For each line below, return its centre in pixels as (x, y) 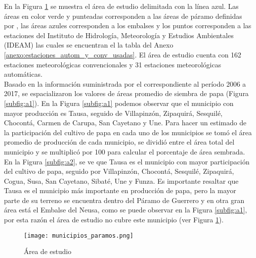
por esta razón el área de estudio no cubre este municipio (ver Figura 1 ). (114, 220)
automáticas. (23, 74)
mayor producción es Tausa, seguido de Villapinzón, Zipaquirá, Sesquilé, (113, 113)
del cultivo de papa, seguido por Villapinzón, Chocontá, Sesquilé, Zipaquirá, (119, 171)
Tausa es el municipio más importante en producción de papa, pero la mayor (120, 190)
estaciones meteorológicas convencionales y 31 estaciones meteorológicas (113, 64)
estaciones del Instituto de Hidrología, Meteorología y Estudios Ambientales (119, 35)
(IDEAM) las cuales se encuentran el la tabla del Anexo (89, 45)
